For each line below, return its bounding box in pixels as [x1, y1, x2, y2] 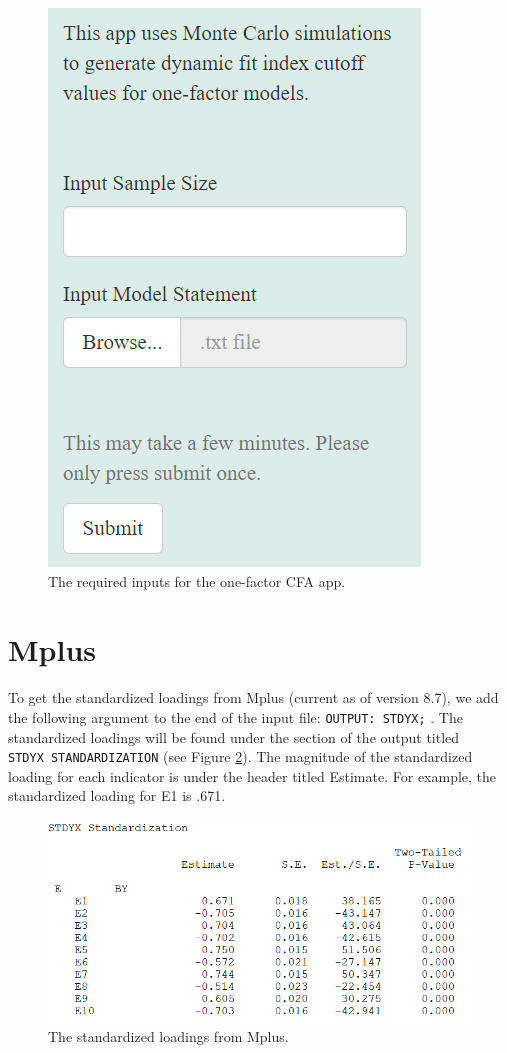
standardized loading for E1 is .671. [8, 785, 226, 806]
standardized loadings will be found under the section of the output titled [8, 726, 460, 747]
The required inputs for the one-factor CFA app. [48, 570, 346, 591]
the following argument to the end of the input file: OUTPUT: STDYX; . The [8, 706, 463, 727]
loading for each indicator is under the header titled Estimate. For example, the [8, 765, 497, 786]
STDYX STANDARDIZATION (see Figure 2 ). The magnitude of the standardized [8, 746, 473, 767]
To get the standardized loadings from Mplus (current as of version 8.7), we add [8, 687, 499, 708]
